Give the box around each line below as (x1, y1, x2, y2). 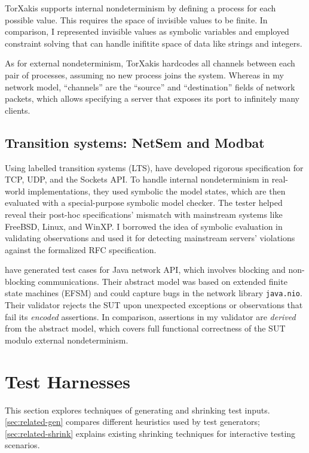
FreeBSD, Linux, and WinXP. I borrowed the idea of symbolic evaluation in (5, 220, 283, 232)
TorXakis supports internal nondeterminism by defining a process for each (5, 2, 276, 14)
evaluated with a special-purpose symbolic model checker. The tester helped (5, 196, 283, 209)
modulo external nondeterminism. (5, 333, 129, 346)
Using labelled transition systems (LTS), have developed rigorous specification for (5, 161, 304, 174)
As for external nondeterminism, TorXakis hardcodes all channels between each (5, 57, 295, 69)
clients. (5, 104, 30, 116)
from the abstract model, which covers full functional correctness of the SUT (5, 322, 286, 335)
